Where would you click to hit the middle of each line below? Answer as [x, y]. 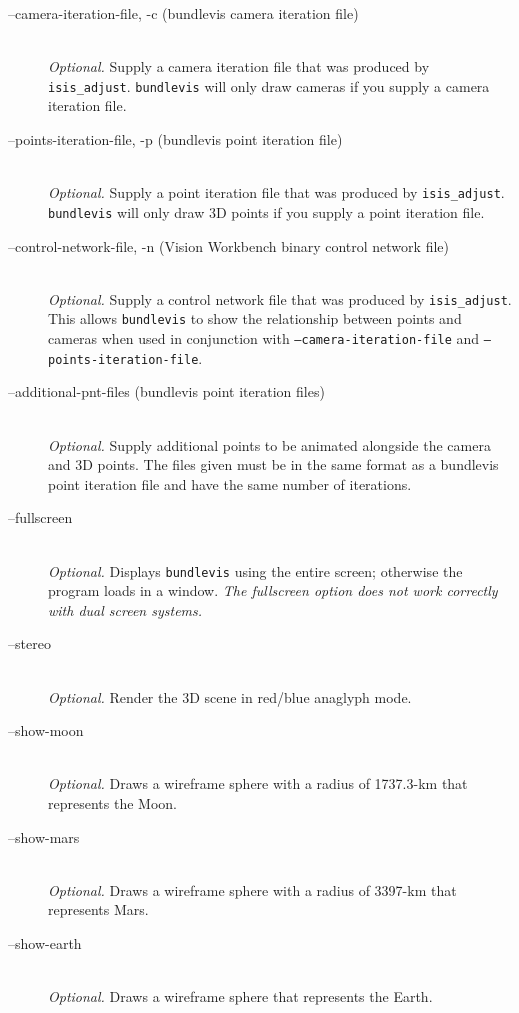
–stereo [29, 643]
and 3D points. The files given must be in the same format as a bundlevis [273, 464]
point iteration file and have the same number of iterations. [230, 483]
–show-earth [45, 942]
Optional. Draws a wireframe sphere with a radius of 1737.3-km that [258, 783]
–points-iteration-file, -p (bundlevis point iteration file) [175, 139]
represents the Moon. [112, 802]
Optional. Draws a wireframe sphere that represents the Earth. [240, 996]
